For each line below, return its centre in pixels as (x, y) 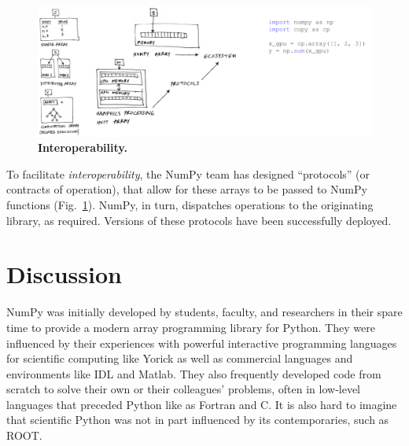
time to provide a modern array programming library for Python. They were (191, 327)
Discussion (64, 274)
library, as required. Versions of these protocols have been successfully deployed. (199, 220)
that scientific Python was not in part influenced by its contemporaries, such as (198, 420)
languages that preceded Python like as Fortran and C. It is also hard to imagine (202, 404)
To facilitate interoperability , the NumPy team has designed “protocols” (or (188, 173)
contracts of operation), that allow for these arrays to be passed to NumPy (187, 189)
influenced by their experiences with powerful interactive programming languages (202, 343)
